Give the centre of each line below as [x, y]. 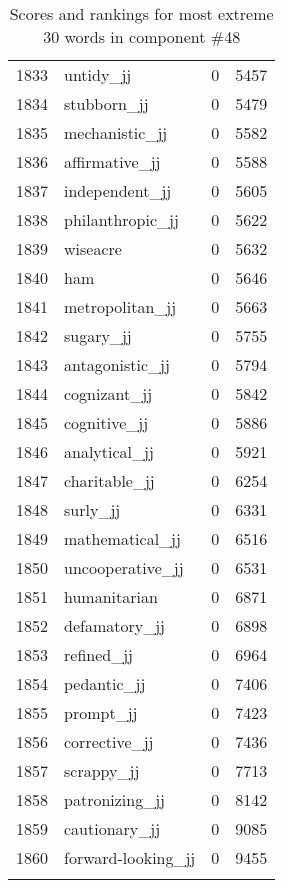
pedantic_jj [105, 683]
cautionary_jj [112, 828]
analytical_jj [109, 451]
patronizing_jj [114, 799]
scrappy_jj [102, 770]
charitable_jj [109, 480]
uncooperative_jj [124, 567]
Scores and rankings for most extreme [141, 13]
